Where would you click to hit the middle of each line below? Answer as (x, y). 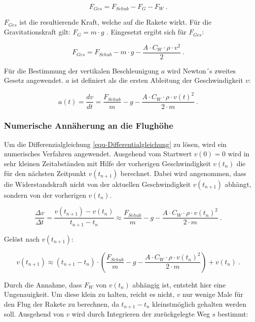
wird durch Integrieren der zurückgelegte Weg (141, 314)
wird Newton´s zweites (201, 70)
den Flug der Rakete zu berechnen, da (62, 304)
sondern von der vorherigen (45, 195)
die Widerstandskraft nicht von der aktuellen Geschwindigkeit (97, 184)
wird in (238, 154)
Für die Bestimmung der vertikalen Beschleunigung (82, 70)
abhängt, (238, 184)
